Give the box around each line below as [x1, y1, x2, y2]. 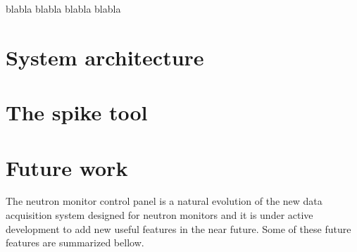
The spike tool [6, 98, 148, 127]
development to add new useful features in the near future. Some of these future [6, 221, 351, 236]
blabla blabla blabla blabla [6, 1, 121, 15]
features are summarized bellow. [6, 235, 144, 250]
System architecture [6, 42, 204, 71]
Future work [6, 153, 128, 182]
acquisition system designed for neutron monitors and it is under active [6, 208, 313, 222]
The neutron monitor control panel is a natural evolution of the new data [6, 194, 322, 208]
